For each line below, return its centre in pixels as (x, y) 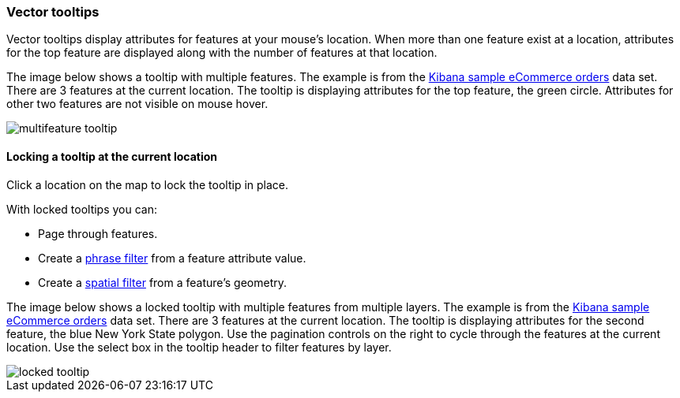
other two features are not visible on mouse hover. (137, 104)
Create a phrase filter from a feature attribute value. (172, 258)
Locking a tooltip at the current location (112, 156)
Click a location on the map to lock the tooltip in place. (148, 184)
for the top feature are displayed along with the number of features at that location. (222, 53)
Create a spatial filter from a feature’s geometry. (162, 282)
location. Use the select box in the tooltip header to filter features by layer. (199, 347)
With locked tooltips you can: (82, 209)
